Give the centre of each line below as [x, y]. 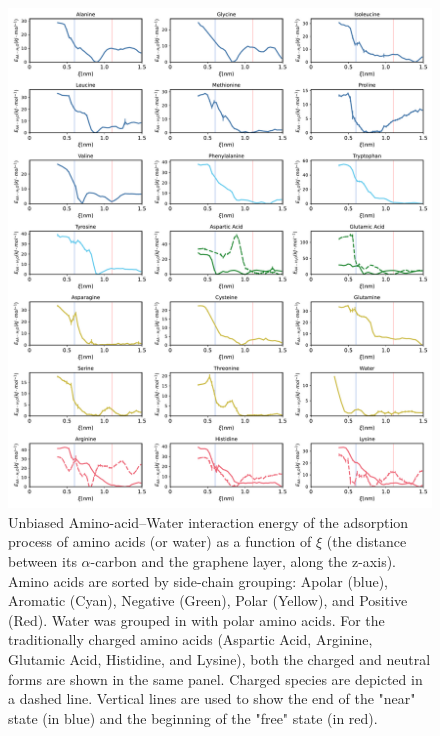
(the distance [366, 541]
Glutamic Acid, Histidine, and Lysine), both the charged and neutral [219, 658]
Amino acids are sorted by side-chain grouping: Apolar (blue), [198, 580]
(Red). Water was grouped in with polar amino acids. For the [196, 619]
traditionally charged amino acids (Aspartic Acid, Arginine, [190, 639]
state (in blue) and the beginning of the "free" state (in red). [193, 717]
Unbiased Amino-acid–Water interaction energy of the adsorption [208, 521]
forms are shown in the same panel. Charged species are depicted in [215, 678]
